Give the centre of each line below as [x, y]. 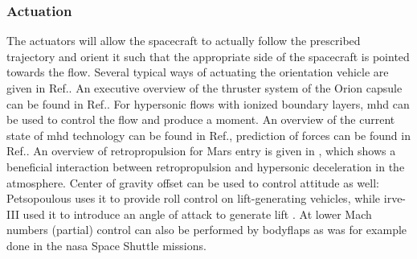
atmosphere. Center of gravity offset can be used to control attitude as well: [193, 182]
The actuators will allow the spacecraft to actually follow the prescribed [184, 41]
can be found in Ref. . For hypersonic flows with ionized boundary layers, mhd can [208, 103]
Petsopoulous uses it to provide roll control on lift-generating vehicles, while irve [204, 198]
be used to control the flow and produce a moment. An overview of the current [201, 119]
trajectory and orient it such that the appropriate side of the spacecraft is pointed [208, 56]
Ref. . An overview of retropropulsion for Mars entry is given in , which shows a [201, 151]
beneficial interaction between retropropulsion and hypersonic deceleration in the [206, 166]
